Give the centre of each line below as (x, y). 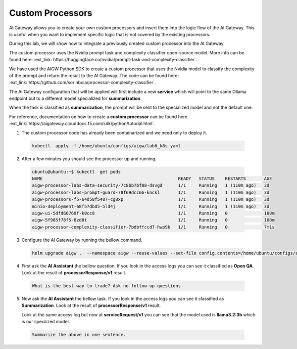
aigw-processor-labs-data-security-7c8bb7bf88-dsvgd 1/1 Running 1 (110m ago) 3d (151, 186)
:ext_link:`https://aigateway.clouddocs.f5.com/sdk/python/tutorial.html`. (82, 124)
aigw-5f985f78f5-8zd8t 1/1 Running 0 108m (153, 220)
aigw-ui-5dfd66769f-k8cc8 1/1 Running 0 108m (153, 213)
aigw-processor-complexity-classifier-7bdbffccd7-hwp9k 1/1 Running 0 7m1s (153, 227)
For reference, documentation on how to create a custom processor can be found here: (99, 117)
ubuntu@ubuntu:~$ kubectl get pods (76, 172)
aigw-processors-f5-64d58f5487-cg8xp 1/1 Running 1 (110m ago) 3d (151, 199)
